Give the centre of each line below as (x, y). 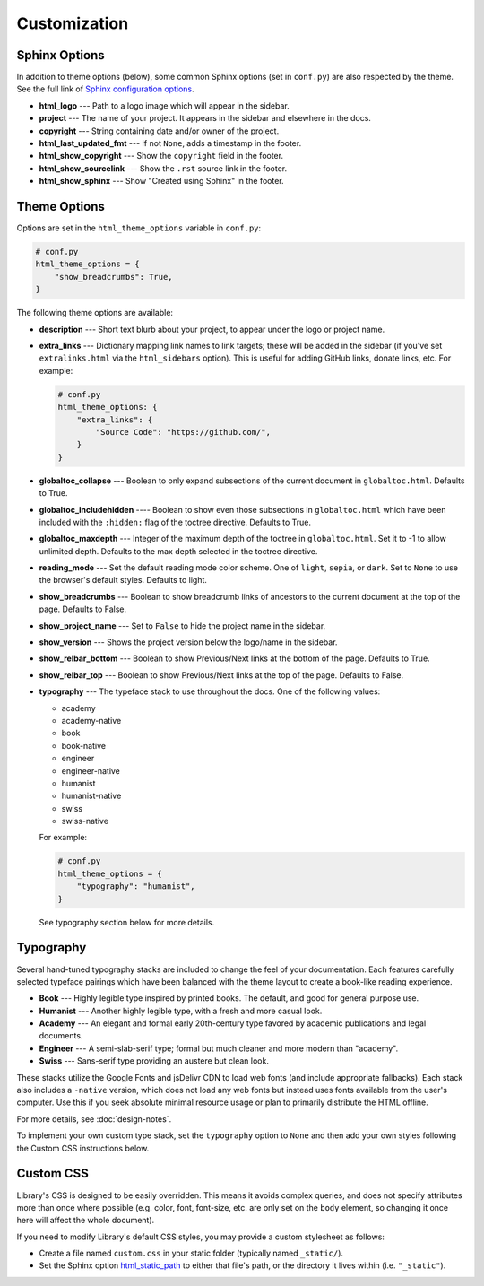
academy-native (91, 720)
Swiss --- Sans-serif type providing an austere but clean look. (154, 1061)
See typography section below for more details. (127, 922)
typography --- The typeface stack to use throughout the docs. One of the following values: (210, 691)
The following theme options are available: (95, 313)
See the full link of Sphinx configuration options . (105, 89)
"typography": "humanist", (136, 886)
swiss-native (85, 821)
